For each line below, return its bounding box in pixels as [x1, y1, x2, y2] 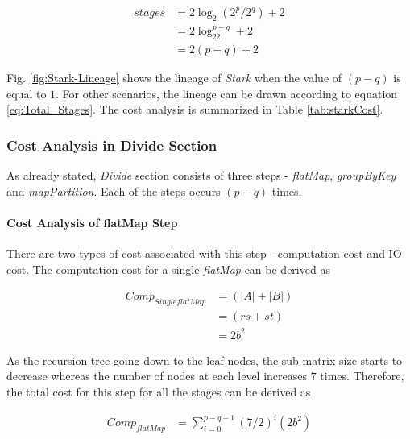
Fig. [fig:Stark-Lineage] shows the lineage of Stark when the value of [6, 69, 342, 86]
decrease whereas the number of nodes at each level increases [6, 367, 308, 384]
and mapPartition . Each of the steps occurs [6, 182, 221, 199]
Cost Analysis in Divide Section [6, 135, 217, 155]
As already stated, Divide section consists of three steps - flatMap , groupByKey [6, 167, 396, 184]
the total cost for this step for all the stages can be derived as [6, 383, 311, 400]
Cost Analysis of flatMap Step [6, 213, 178, 230]
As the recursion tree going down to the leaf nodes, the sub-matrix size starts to [6, 351, 403, 368]
